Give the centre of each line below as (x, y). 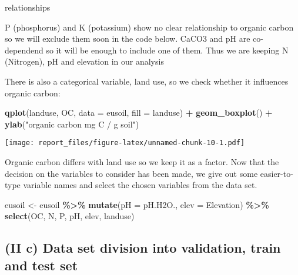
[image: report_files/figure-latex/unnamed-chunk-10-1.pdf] (125, 143)
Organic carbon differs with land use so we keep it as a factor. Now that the (142, 162)
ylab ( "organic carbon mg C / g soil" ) (72, 124)
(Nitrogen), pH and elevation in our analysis (84, 61)
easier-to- (277, 173)
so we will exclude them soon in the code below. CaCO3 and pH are (128, 38)
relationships (28, 7)
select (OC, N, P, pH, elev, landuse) (70, 216)
